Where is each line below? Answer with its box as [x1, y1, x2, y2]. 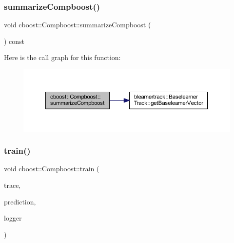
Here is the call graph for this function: [4, 52, 121, 62]
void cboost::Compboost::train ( [4, 163, 99, 174]
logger [4, 213, 22, 223]
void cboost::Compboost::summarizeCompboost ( [4, 20, 151, 30]
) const [4, 36, 25, 46]
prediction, [4, 196, 36, 206]
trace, [4, 180, 21, 190]
